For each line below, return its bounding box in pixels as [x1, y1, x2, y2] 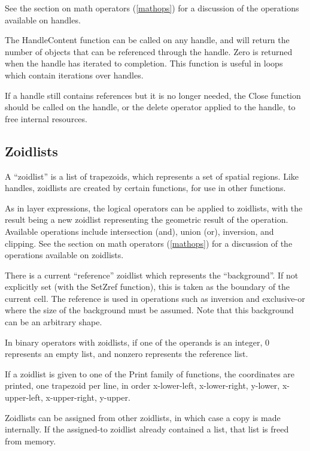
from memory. [5, 434, 56, 447]
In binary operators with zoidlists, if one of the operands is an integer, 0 [5, 335, 269, 348]
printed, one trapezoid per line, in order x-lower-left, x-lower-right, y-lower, [5, 379, 280, 392]
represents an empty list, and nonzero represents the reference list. [5, 347, 248, 360]
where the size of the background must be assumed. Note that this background [5, 304, 294, 316]
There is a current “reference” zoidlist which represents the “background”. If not [5, 268, 299, 281]
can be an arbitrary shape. [5, 316, 102, 328]
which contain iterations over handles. [5, 68, 144, 81]
